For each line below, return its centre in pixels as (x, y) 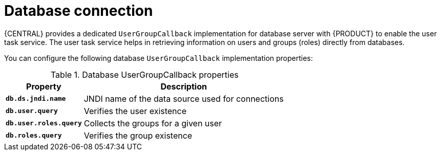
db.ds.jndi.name (36, 99)
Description (184, 86)
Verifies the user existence (135, 111)
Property (44, 86)
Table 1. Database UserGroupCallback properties (144, 74)
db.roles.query (34, 136)
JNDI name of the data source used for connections (184, 98)
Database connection (79, 11)
